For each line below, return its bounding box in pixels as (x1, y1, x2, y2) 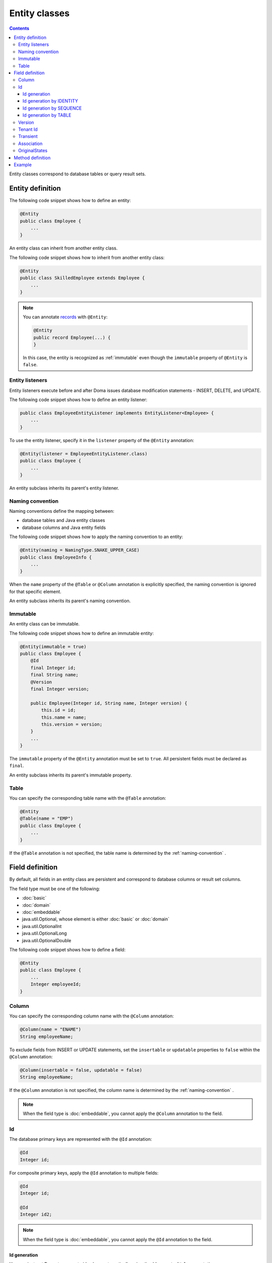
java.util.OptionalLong (22, 930, 67, 937)
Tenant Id (18, 126, 38, 132)
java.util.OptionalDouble (22, 937, 72, 943)
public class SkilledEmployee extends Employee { (20, 275, 145, 281)
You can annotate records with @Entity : (23, 314, 108, 320)
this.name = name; (41, 714, 87, 720)
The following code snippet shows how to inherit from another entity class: (9, 254, 165, 260)
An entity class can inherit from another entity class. (9, 245, 118, 251)
